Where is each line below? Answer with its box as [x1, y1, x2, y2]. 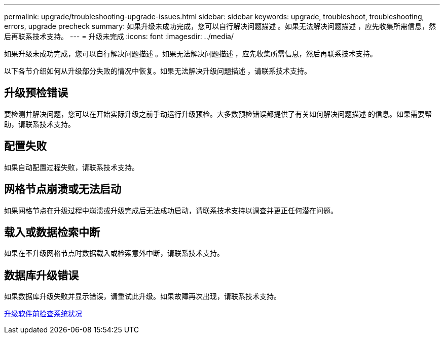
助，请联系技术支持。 [4, 119, 75, 128]
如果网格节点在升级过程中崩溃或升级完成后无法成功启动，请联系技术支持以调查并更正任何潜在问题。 [4, 206, 338, 215]
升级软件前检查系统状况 [4, 309, 82, 318]
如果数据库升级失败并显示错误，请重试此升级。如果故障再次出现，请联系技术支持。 [4, 292, 281, 301]
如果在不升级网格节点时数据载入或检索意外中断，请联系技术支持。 [4, 249, 224, 258]
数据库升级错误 [4, 268, 79, 282]
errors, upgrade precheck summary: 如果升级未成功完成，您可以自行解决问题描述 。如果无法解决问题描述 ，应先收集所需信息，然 [4, 22, 436, 30]
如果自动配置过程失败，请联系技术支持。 [4, 162, 139, 172]
